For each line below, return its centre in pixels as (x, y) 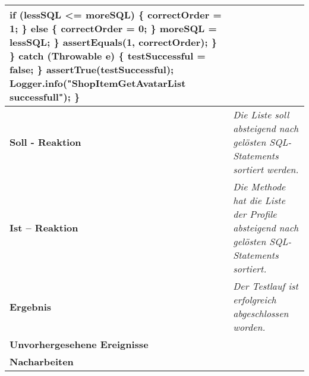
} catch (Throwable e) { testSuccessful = (108, 56)
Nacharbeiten (42, 361)
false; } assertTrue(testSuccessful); (92, 69)
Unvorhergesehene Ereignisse (79, 344)
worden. (249, 327)
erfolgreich (255, 300)
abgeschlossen (261, 313)
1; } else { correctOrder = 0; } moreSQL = (113, 28)
